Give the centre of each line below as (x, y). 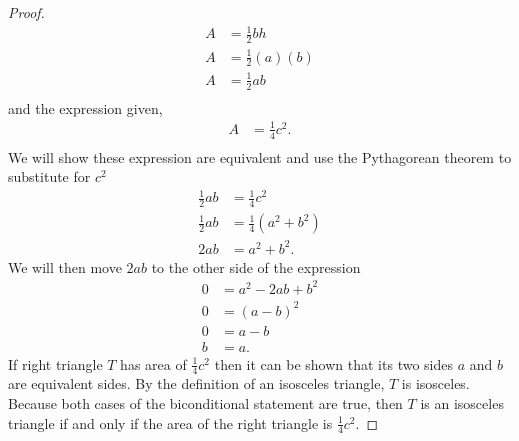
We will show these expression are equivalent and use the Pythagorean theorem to (260, 156)
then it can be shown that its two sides (333, 363)
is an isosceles (462, 403)
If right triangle (55, 363)
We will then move (65, 266)
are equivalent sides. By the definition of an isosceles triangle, (196, 383)
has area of (153, 363)
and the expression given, (85, 107)
